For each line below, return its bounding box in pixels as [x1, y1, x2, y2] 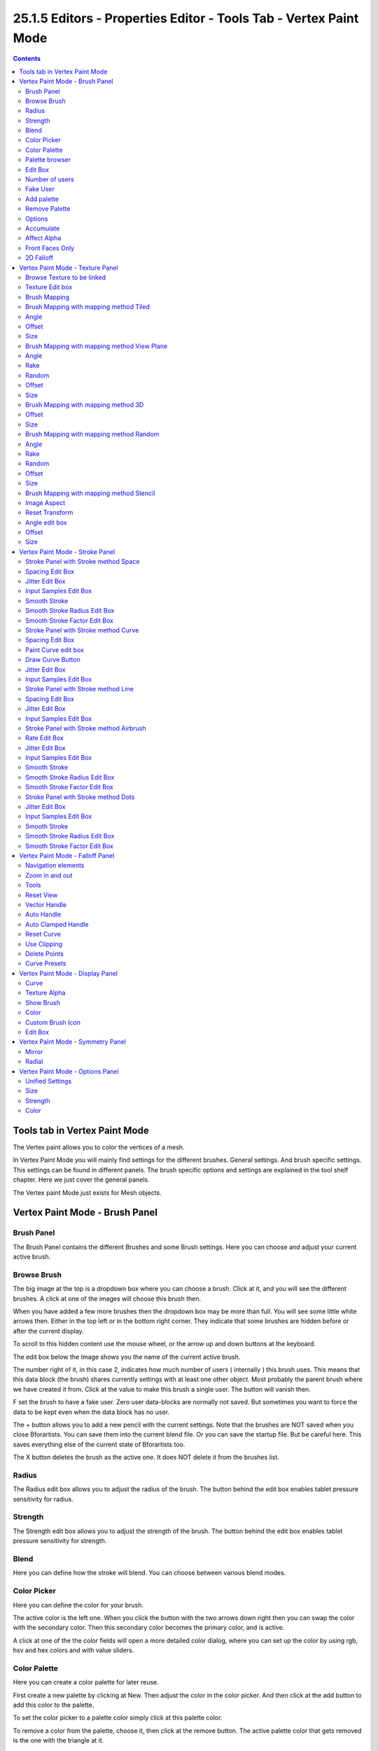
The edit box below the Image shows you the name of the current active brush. [13, 1352, 241, 1361]
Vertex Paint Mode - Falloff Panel [19, 851, 115, 859]
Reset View [25, 890, 58, 899]
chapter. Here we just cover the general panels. [13, 1175, 150, 1184]
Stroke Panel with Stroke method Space [25, 558, 140, 566]
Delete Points [25, 949, 64, 957]
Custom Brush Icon [25, 1018, 80, 1026]
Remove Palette [25, 205, 71, 213]
